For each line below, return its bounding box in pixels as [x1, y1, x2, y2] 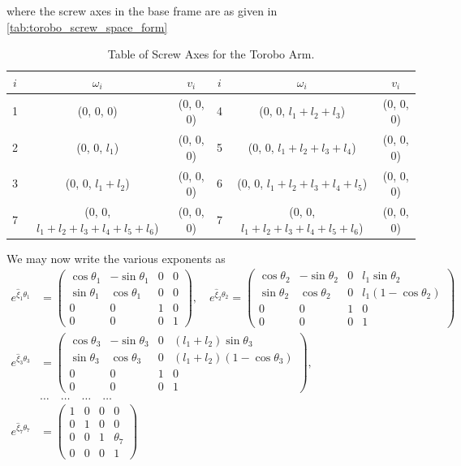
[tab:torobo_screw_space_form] [6, 18, 168, 35]
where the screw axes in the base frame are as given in [6, 2, 278, 19]
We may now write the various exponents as [6, 249, 226, 266]
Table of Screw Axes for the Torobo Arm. [107, 45, 315, 63]
